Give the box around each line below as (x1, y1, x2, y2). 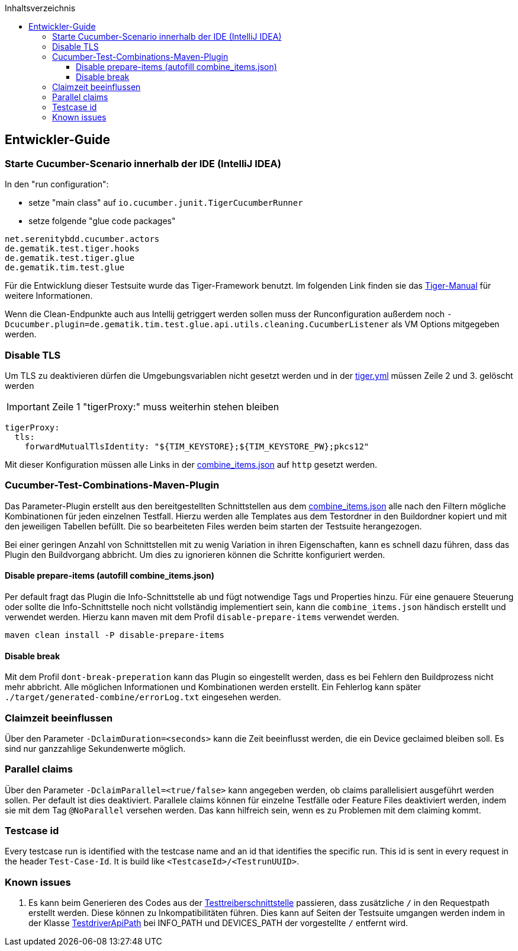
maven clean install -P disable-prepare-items (5, 630, 224, 640)
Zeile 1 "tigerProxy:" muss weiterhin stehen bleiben (52, 400, 279, 413)
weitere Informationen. (5, 291, 93, 301)
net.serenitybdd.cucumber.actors (5, 234, 160, 244)
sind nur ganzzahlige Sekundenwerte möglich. (5, 743, 186, 754)
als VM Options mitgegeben (391, 319, 500, 330)
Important (7, 400, 50, 413)
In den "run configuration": (5, 179, 109, 190)
